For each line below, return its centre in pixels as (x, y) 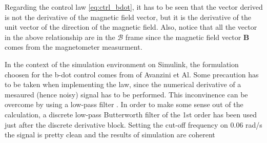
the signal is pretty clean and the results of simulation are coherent (110, 135)
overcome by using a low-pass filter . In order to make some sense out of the (124, 104)
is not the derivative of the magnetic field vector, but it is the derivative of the (128, 17)
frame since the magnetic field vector (183, 37)
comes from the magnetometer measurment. (74, 47)
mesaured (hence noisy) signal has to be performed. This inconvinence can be (126, 94)
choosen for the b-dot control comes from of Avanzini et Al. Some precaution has (132, 74)
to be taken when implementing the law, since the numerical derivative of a (123, 84)
